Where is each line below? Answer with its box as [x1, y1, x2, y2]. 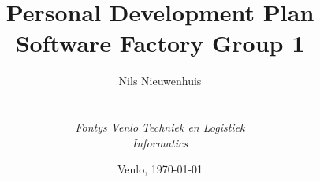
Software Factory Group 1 [15, 27, 305, 59]
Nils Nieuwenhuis [118, 72, 202, 89]
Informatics [132, 134, 188, 150]
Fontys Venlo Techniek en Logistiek [75, 119, 245, 136]
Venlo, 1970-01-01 [117, 161, 203, 177]
